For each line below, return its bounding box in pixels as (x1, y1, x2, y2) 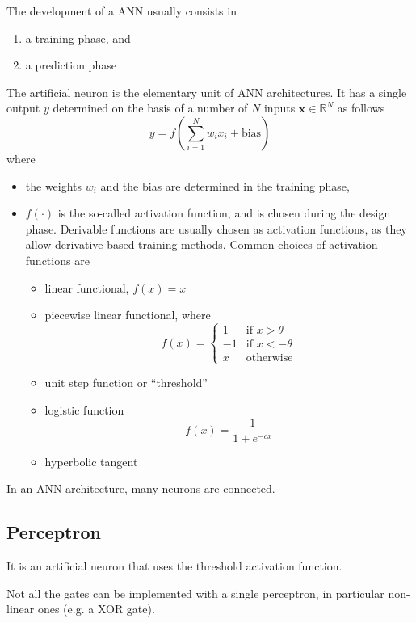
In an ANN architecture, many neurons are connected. (6, 480, 275, 497)
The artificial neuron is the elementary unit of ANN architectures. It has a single (6, 83, 407, 100)
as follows (337, 99, 385, 116)
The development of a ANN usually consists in (6, 2, 237, 19)
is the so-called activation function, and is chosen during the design (57, 204, 391, 221)
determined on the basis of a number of (53, 99, 248, 116)
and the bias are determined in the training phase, (100, 177, 350, 194)
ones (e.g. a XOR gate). (37, 600, 155, 617)
